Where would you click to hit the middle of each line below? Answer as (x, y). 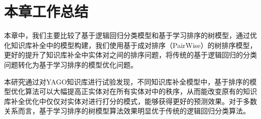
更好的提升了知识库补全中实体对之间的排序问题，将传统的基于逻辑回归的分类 (130, 55)
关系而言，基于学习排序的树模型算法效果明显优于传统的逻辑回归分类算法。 (127, 111)
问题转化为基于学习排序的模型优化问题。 (71, 64)
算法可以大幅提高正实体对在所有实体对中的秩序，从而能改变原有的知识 (141, 91)
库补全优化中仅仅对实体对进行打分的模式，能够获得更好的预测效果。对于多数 (130, 101)
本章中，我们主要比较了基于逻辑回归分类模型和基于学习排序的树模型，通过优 (130, 35)
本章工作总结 (46, 11)
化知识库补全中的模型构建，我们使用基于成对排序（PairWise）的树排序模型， (130, 45)
